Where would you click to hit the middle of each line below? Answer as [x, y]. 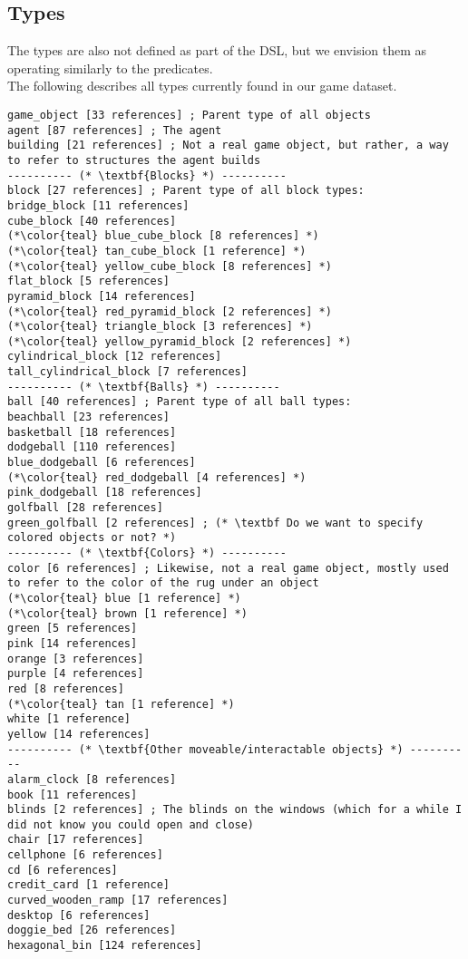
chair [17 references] [76, 840]
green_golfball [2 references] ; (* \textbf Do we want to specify [215, 523]
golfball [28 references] [85, 508]
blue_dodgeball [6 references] [102, 463]
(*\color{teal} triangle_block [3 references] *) [160, 327]
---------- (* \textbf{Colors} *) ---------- [147, 553]
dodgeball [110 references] [92, 447]
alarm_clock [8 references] [92, 779]
